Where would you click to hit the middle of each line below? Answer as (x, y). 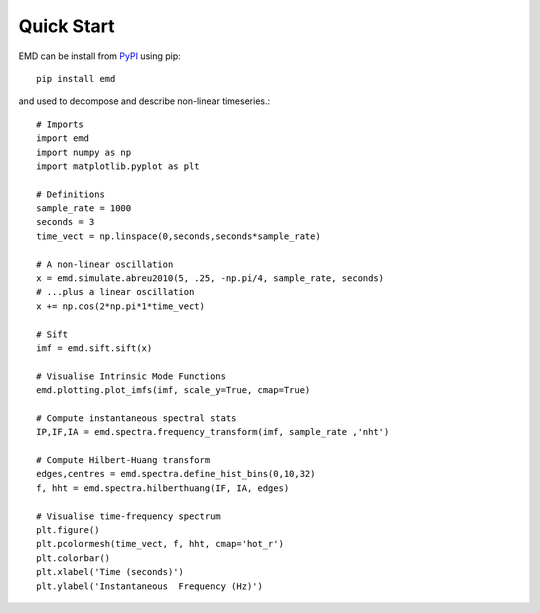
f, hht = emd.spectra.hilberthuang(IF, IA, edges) (163, 488)
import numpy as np (84, 152)
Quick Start (66, 26)
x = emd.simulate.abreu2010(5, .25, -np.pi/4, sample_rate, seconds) (210, 278)
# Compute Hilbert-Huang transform (123, 460)
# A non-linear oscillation (105, 264)
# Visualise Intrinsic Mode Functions (131, 376)
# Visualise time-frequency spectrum (129, 516)
